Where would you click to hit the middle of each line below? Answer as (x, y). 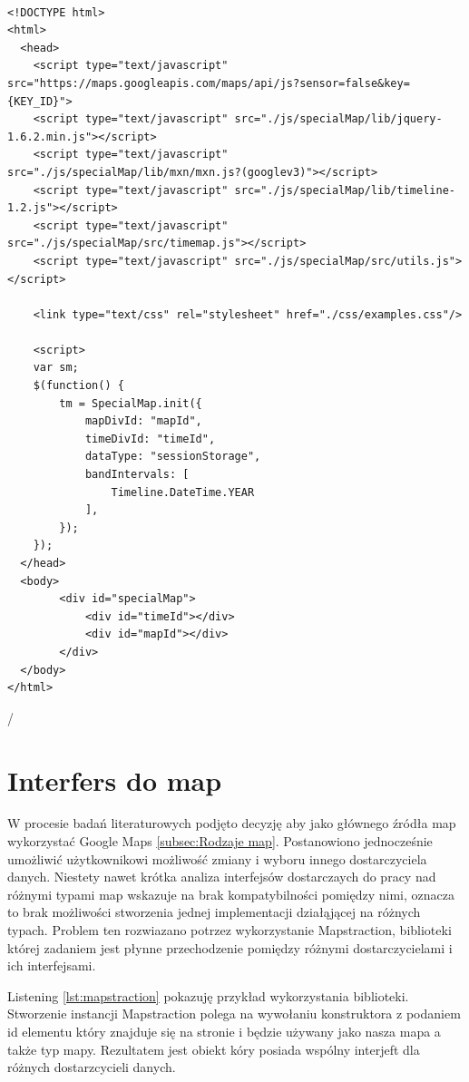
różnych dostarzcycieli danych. (92, 1067)
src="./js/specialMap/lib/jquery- (338, 119)
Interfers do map (115, 780)
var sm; (56, 368)
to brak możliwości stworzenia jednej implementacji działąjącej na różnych (214, 912)
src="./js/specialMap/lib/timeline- (345, 190)
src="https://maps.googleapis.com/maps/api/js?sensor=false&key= (209, 83)
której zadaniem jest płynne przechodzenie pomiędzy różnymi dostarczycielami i (230, 947)
